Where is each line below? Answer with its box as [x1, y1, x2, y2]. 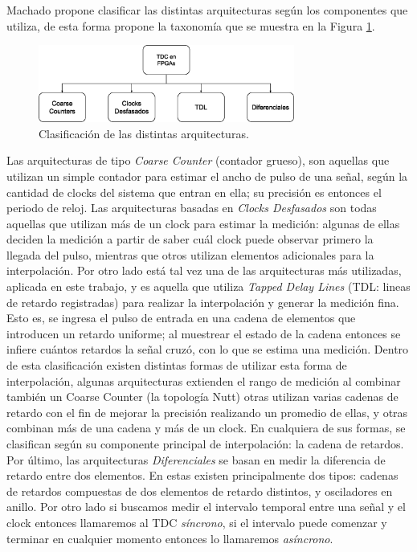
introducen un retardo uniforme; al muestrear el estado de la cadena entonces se [6, 325, 401, 341]
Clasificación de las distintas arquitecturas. [39, 125, 249, 141]
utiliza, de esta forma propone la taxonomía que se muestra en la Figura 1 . [6, 17, 375, 34]
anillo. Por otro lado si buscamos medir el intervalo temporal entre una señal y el [6, 498, 406, 515]
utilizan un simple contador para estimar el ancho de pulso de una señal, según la [6, 167, 408, 184]
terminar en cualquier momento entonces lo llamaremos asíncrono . [6, 530, 333, 546]
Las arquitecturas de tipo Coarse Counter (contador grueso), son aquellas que [6, 152, 390, 169]
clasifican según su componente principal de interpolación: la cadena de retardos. [6, 435, 404, 452]
